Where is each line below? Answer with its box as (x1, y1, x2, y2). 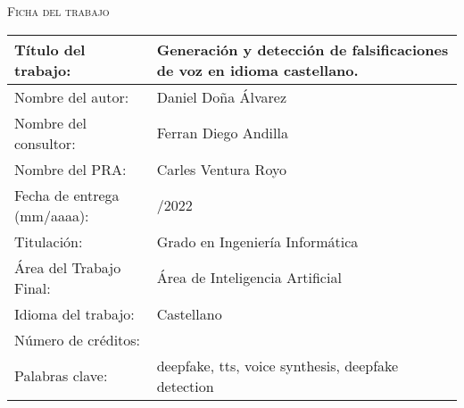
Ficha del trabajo (7, 2, 110, 20)
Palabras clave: (14, 365, 108, 387)
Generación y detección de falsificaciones (156, 38, 449, 60)
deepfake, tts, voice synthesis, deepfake (156, 354, 399, 376)
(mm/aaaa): (14, 204, 89, 226)
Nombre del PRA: (14, 158, 127, 179)
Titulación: (14, 230, 83, 252)
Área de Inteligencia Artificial (156, 267, 342, 288)
